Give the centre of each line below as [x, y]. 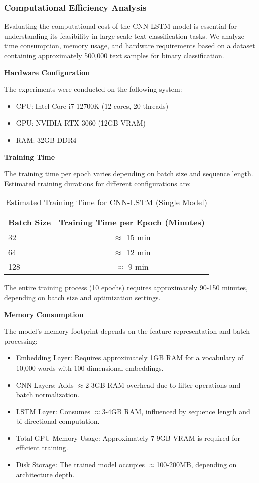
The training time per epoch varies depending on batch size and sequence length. [129, 173]
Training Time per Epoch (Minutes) [132, 222]
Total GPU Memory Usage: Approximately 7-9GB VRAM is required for [128, 438]
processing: [21, 341]
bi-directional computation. [58, 421]
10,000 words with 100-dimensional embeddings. [90, 367]
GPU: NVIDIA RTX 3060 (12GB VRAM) [81, 123]
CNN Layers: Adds [45, 384]
